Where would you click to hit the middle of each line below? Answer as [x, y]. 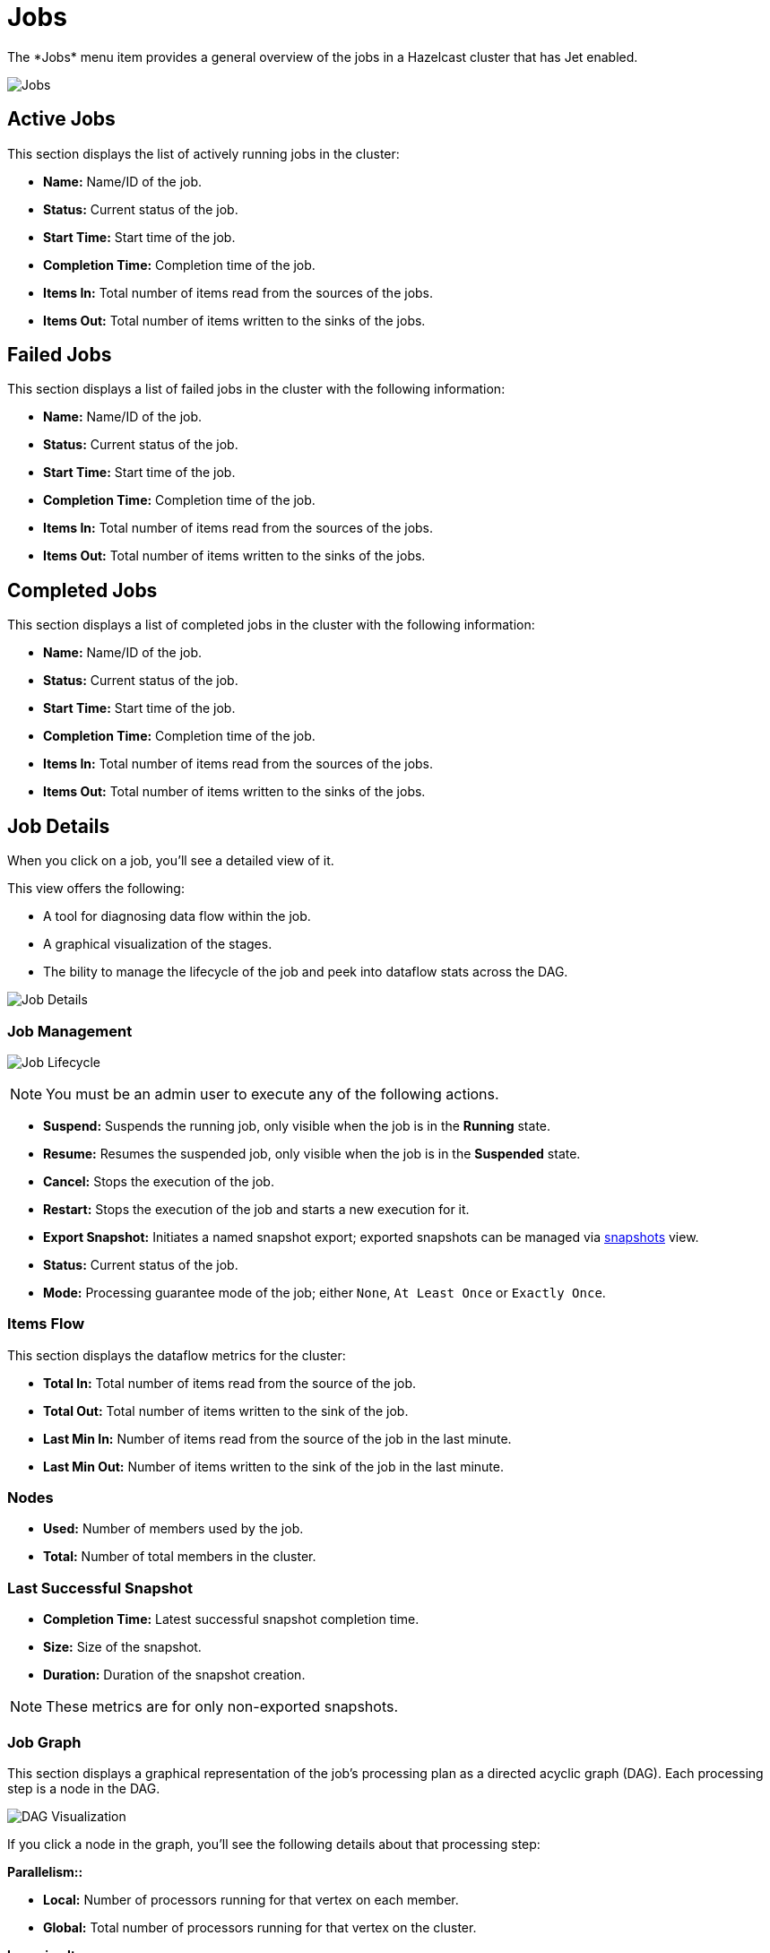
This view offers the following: [96, 889]
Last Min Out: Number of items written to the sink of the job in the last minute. [273, 1466]
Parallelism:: [45, 1871]
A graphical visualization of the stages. [158, 944]
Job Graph [44, 1742]
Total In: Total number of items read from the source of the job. [230, 1383]
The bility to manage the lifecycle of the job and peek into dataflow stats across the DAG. [306, 972]
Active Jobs [61, 119]
